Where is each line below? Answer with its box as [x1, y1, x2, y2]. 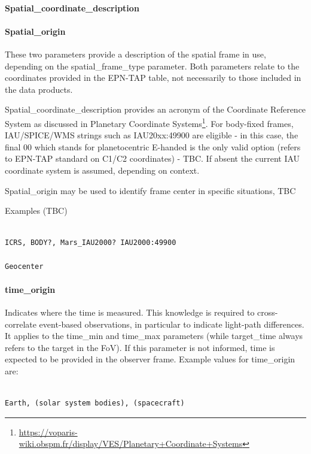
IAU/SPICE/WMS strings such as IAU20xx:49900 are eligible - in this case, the [5, 129, 298, 141]
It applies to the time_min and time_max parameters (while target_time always [5, 329, 303, 342]
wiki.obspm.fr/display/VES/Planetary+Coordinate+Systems [19, 437, 243, 450]
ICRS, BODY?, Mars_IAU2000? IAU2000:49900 [5, 238, 176, 247]
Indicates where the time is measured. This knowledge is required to [5, 305, 255, 318]
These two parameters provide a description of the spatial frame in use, [5, 47, 266, 60]
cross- [257, 305, 278, 318]
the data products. [5, 83, 73, 95]
